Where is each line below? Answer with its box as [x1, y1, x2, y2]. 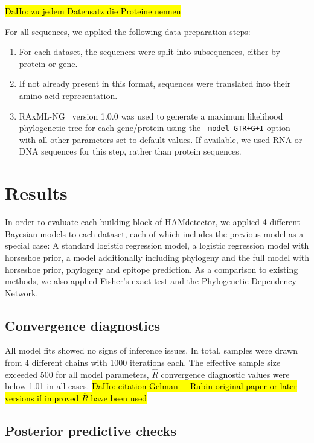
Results [5, 180, 68, 205]
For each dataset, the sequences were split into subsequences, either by [19, 45, 280, 58]
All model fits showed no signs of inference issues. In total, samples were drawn [5, 344, 298, 357]
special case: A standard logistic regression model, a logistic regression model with [5, 239, 309, 252]
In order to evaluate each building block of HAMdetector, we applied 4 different [5, 215, 300, 228]
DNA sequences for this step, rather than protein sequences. [19, 145, 242, 158]
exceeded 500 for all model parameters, [5, 368, 149, 380]
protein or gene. [19, 57, 78, 69]
